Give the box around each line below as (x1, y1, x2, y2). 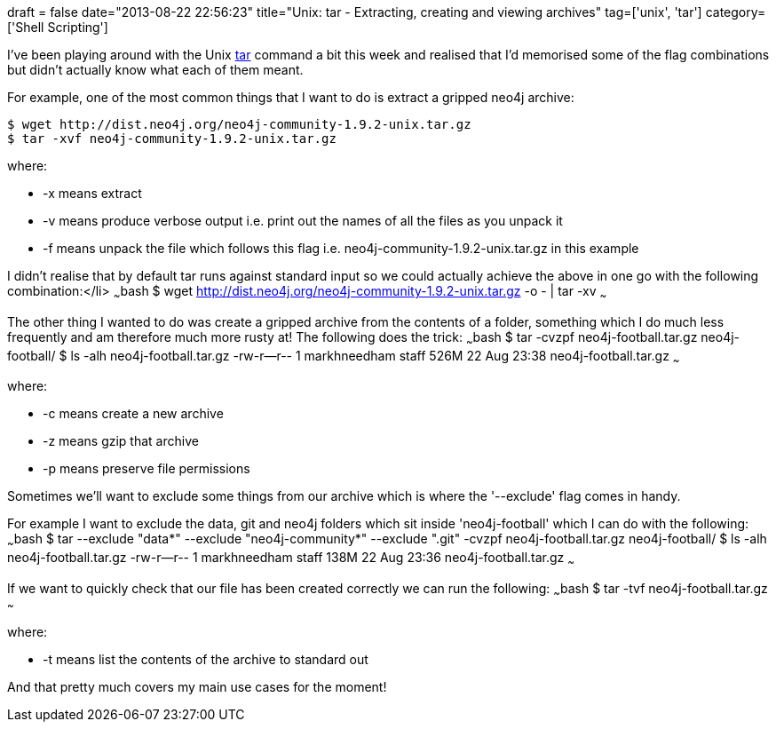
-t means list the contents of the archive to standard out (43, 651, 368, 667)
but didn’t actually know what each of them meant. (7, 62, 304, 77)
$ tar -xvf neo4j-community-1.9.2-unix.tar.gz (7, 131, 337, 146)
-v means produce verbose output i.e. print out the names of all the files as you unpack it (43, 213, 563, 228)
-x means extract (43, 186, 142, 201)
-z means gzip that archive (43, 433, 199, 449)
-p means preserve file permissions (43, 461, 250, 477)
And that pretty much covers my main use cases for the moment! (7, 678, 387, 694)
